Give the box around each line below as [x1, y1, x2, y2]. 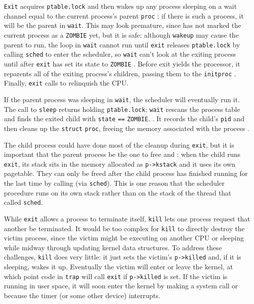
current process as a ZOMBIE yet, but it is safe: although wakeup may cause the [4, 29, 239, 40]
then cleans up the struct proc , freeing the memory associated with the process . [4, 123, 250, 133]
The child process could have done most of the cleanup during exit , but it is [4, 139, 234, 150]
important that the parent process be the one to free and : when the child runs [4, 149, 241, 159]
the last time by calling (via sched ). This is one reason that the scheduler [4, 178, 225, 188]
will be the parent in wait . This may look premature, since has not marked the [4, 20, 241, 30]
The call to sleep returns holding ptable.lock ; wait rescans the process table [4, 104, 240, 114]
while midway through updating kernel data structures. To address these [4, 242, 222, 252]
